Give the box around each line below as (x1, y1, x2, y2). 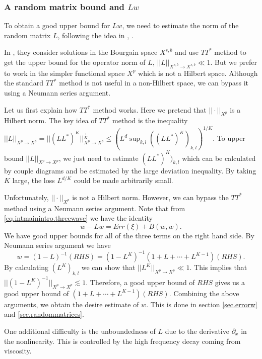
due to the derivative (165, 325, 229, 336)
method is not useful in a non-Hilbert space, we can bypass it (59, 77, 248, 88)
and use (175, 47, 199, 57)
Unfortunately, (4, 192, 49, 202)
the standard (4, 77, 43, 88)
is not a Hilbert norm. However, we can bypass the (72, 192, 229, 202)
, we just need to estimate (58, 152, 139, 163)
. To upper (213, 133, 245, 143)
